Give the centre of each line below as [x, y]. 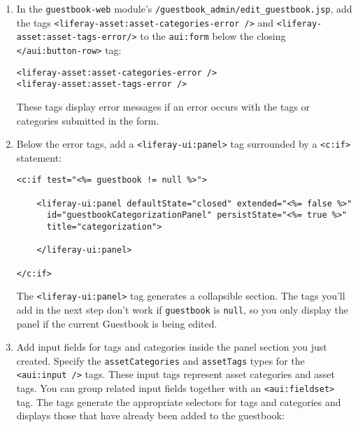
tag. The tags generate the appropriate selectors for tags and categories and [179, 401]
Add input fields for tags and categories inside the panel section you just [172, 347]
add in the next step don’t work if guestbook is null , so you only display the [182, 309]
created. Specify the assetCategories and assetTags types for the [160, 360]
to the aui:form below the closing [213, 36]
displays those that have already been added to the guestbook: [150, 415]
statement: [39, 157]
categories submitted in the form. [88, 120]
